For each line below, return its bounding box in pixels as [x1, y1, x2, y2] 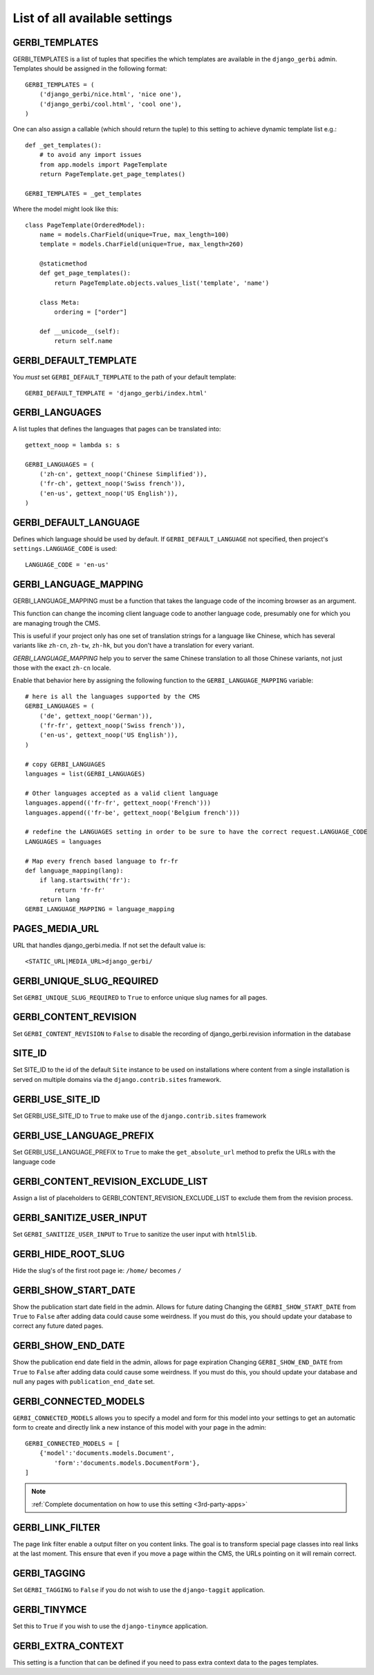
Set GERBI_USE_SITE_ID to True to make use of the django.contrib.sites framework [12, 1112, 267, 1120]
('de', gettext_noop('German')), [39, 712, 153, 720]
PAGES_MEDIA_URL [12, 923, 100, 935]
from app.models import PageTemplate [39, 160, 167, 169]
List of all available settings [12, 10, 173, 26]
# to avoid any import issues [39, 151, 142, 159]
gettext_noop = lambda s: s [25, 441, 120, 449]
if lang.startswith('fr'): [39, 877, 131, 884]
